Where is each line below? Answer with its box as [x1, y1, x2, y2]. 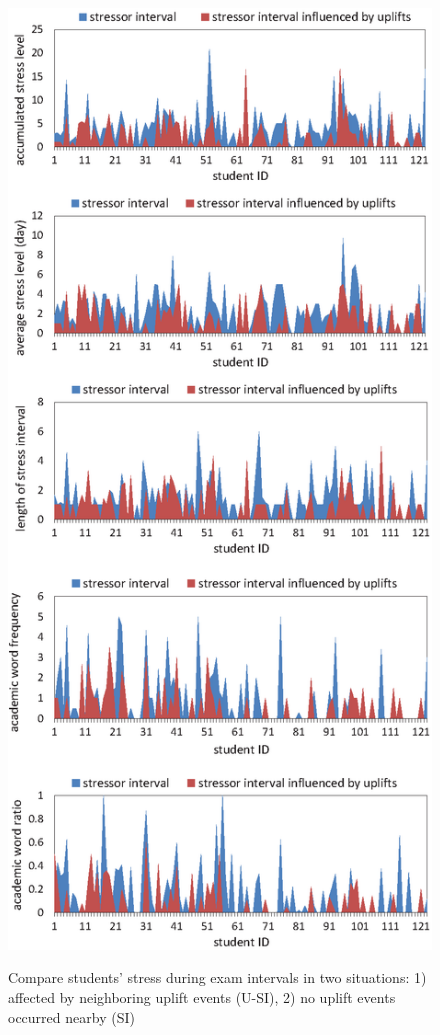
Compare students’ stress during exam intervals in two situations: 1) [8, 967, 427, 988]
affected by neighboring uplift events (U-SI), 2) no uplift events [8, 987, 396, 1007]
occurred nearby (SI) [8, 1006, 135, 1027]
